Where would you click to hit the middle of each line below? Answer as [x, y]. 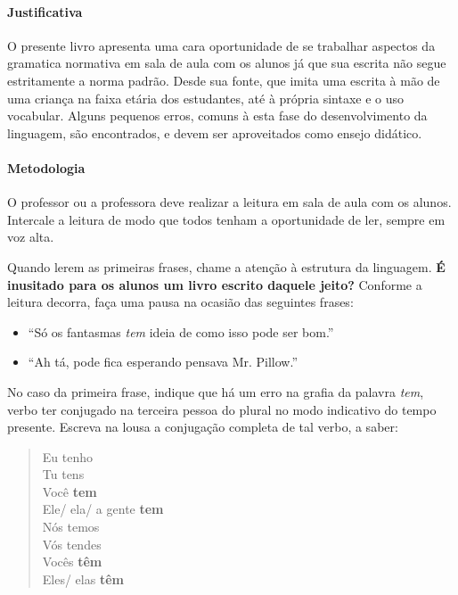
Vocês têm [72, 562]
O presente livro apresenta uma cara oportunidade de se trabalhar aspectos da [221, 45]
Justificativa [45, 11]
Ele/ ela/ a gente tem [103, 509]
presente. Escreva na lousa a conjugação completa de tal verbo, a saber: [203, 427]
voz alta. [31, 237]
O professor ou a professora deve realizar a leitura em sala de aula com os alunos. [229, 202]
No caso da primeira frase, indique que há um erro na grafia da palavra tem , [216, 391]
